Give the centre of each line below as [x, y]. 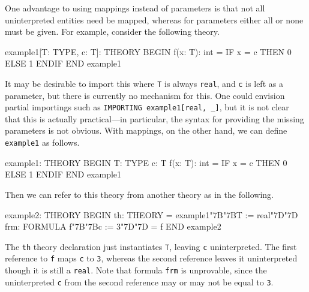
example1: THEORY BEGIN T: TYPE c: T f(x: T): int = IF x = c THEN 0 [146, 162]
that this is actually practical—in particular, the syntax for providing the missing [154, 118]
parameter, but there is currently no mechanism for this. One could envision [145, 95]
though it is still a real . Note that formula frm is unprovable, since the [136, 270]
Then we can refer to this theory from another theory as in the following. [139, 194]
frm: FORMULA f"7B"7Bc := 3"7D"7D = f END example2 [113, 226]
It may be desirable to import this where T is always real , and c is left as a [144, 83]
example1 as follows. [42, 142]
